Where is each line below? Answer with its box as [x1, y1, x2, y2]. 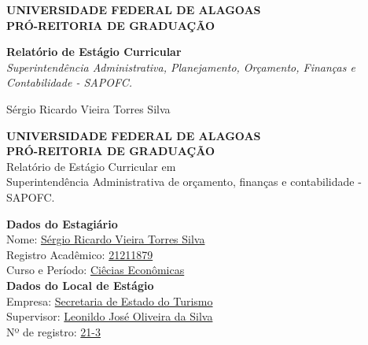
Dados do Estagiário [6, 215, 118, 232]
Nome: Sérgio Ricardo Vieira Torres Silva [6, 231, 205, 247]
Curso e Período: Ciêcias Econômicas [6, 262, 185, 278]
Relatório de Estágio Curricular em [6, 158, 176, 174]
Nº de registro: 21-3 [6, 323, 101, 339]
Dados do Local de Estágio [6, 276, 154, 293]
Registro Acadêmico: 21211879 [6, 246, 153, 262]
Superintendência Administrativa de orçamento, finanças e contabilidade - [6, 173, 362, 190]
